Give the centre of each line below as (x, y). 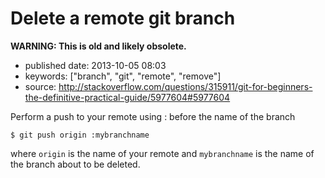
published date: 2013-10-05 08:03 (95, 65)
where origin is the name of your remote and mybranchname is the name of (162, 153)
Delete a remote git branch (123, 18)
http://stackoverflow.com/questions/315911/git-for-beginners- (185, 86)
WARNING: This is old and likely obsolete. (98, 46)
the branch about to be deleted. (75, 164)
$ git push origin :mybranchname (80, 135)
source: (40, 86)
